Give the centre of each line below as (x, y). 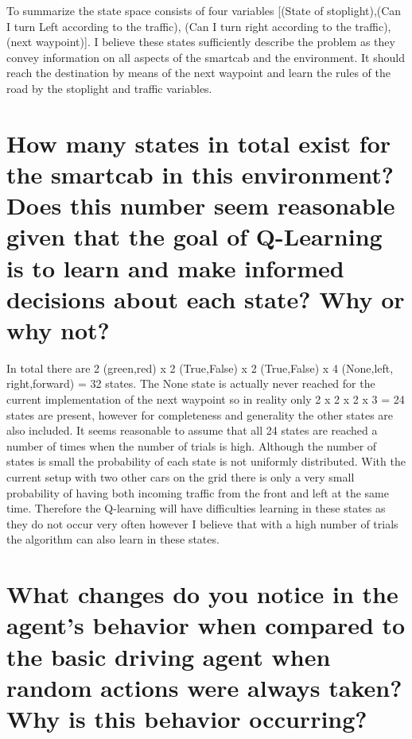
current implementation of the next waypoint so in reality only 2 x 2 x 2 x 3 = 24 (206, 399)
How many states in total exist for (199, 143)
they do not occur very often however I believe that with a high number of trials (202, 523)
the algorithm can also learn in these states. (113, 539)
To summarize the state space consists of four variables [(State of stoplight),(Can (204, 10)
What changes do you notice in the (202, 594)
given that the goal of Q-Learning (194, 236)
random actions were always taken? (204, 687)
